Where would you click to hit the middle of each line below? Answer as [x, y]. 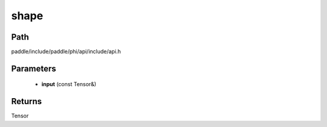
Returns [27, 101]
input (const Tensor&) [69, 84]
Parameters [34, 68]
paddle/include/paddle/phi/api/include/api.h [66, 52]
